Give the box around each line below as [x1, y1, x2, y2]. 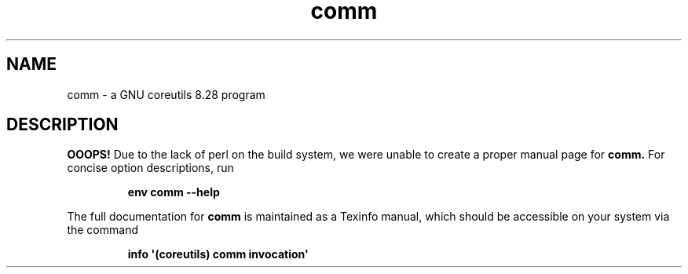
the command [67, 223, 138, 237]
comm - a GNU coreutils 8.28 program [67, 87, 265, 101]
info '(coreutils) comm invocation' [127, 247, 309, 261]
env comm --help [127, 185, 220, 199]
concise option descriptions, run [67, 161, 234, 175]
